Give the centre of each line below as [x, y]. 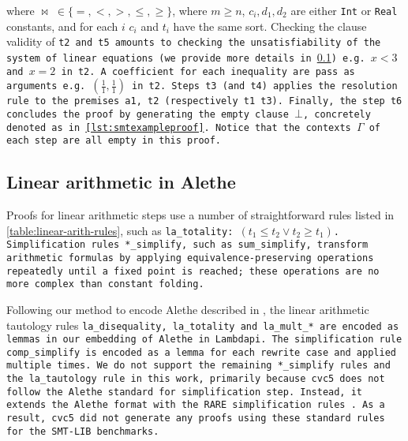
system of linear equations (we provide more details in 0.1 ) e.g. [186, 56]
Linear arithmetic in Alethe [121, 182]
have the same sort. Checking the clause [270, 26]
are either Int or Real [344, 10]
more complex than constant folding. [105, 284]
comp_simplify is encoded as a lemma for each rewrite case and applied [201, 352]
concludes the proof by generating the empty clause [148, 114]
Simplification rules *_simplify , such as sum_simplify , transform [187, 245]
